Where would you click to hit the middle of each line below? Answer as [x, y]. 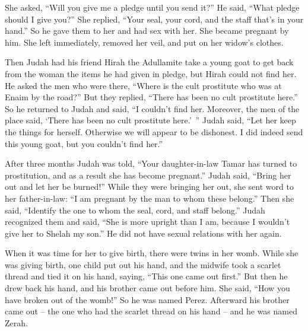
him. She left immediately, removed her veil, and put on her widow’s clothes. [144, 42]
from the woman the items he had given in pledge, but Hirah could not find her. [151, 73]
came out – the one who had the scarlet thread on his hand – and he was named [151, 311]
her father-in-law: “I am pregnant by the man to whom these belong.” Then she [150, 198]
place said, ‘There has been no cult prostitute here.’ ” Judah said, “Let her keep [150, 120]
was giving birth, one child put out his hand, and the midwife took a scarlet [143, 264]
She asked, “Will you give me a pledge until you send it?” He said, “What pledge [152, 7]
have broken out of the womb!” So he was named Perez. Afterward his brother [147, 299]
